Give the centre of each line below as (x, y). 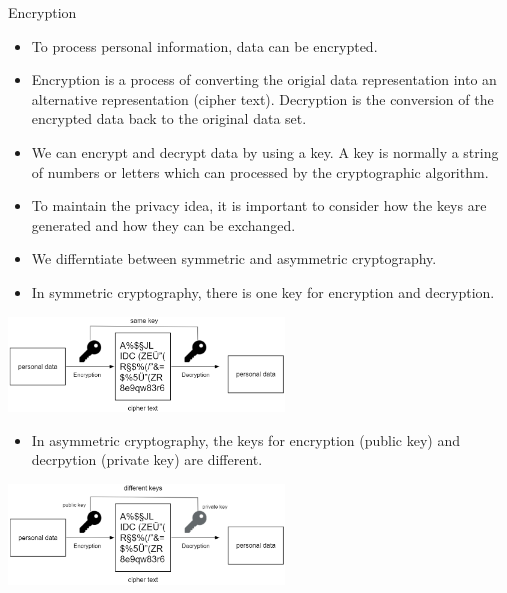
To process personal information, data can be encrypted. (204, 45)
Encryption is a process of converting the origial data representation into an (264, 79)
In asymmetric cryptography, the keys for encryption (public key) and (245, 439)
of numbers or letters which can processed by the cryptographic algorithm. (260, 171)
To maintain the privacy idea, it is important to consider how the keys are (259, 205)
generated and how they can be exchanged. (163, 224)
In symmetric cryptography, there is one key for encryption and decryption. (263, 291)
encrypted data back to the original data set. (169, 118)
